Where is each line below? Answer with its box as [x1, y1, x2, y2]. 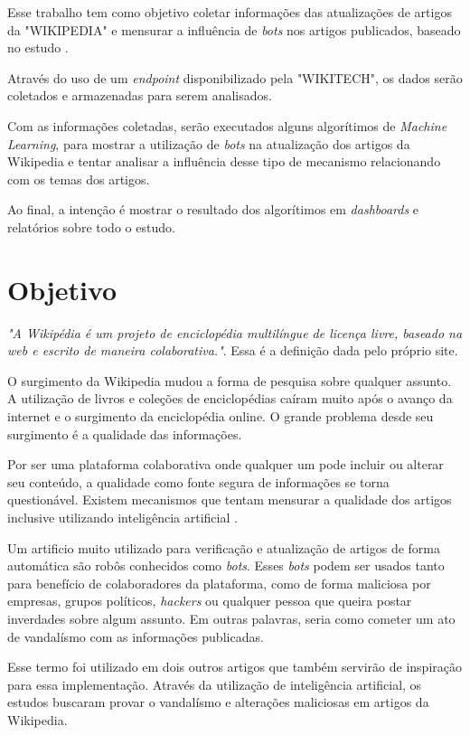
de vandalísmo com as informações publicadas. [7, 627, 264, 645]
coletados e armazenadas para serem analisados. [7, 86, 272, 105]
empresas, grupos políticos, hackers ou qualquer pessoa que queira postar [7, 591, 412, 610]
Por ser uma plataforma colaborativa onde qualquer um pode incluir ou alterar [7, 455, 444, 474]
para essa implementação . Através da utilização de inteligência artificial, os [7, 674, 422, 693]
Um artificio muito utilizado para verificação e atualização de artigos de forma [7, 538, 440, 557]
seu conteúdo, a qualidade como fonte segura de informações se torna [7, 472, 390, 491]
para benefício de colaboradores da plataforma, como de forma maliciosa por [7, 573, 431, 592]
